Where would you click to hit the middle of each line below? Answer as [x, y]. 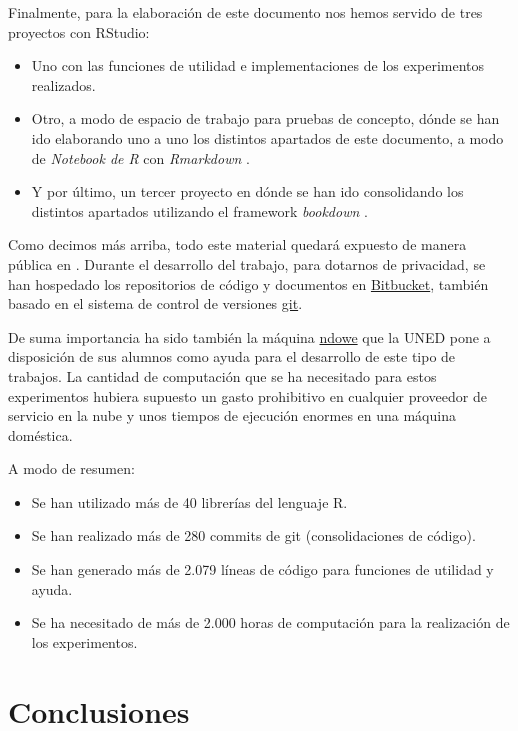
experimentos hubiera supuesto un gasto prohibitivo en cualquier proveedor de [247, 395]
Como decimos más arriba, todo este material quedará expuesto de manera [237, 244]
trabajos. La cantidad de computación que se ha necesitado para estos [222, 375]
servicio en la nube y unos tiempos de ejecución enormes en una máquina [232, 415]
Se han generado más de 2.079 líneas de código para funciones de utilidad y [262, 569]
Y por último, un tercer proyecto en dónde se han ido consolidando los [247, 191]
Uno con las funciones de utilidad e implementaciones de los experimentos [258, 65]
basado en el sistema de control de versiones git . [155, 303]
